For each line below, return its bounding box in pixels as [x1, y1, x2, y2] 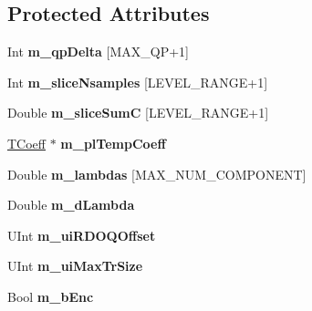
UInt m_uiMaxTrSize [7, 256, 143, 275]
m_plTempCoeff [60, 133, 166, 152]
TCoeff [7, 133, 46, 152]
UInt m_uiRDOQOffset [7, 225, 156, 244]
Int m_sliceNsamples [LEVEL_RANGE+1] [7, 72, 268, 91]
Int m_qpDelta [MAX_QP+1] [7, 42, 189, 61]
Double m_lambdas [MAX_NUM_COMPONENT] [7, 164, 307, 183]
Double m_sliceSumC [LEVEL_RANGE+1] [7, 103, 269, 122]
